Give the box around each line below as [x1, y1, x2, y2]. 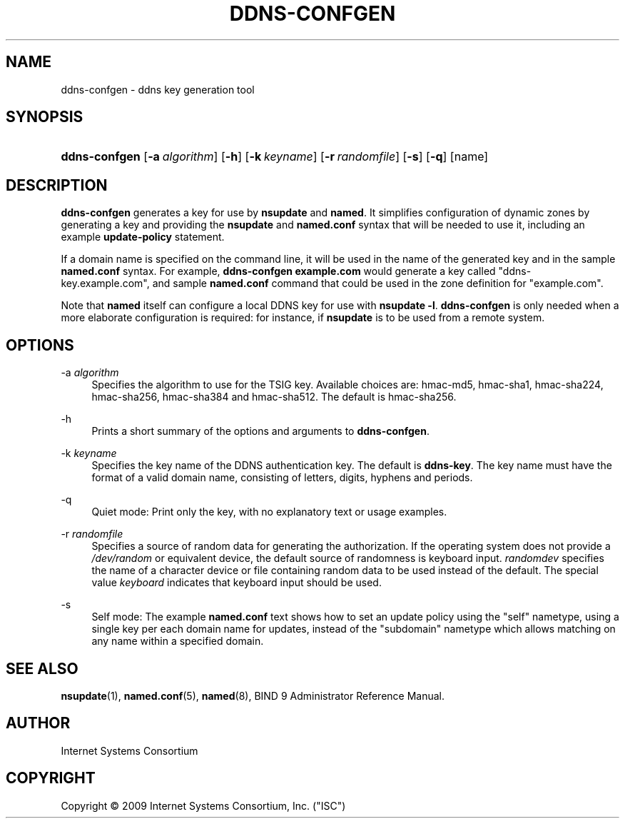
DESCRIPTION [6, 176, 108, 194]
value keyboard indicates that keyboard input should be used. [91, 576, 382, 589]
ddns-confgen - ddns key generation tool [61, 83, 255, 96]
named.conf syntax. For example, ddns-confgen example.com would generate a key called [61, 265, 496, 278]
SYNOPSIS [6, 108, 83, 126]
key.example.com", [61, 277, 150, 290]
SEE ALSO [6, 659, 78, 678]
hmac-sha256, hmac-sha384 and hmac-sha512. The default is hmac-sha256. [91, 391, 457, 403]
